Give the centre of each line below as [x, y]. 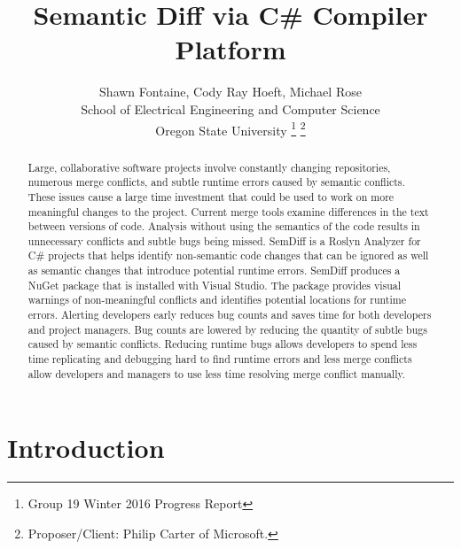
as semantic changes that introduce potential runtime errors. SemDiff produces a [214, 271]
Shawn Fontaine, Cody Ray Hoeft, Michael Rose [230, 92]
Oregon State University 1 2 [230, 128]
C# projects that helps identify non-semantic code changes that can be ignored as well [228, 255]
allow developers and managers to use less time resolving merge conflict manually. [217, 373]
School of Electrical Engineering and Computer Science [230, 108]
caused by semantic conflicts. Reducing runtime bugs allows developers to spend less [223, 344]
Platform [230, 49]
